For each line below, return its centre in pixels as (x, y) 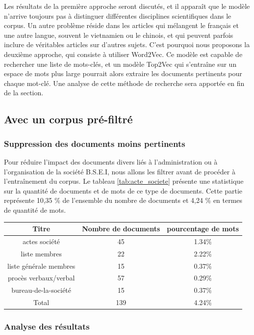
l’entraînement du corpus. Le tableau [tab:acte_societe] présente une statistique (124, 181)
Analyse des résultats (47, 326)
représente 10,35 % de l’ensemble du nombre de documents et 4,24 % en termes (123, 200)
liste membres (41, 253)
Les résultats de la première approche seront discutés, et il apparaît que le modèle (127, 6)
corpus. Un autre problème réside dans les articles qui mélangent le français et (121, 25)
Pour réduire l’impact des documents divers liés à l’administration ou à (111, 161)
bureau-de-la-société (41, 290)
